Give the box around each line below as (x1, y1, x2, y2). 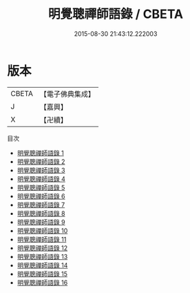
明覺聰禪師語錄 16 (17, 278, 68, 287)
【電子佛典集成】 (39, 89, 95, 99)
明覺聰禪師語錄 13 (17, 252, 68, 261)
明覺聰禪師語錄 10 (17, 226, 68, 235)
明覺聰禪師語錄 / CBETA (47, 6, 184, 22)
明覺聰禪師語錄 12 (17, 243, 67, 252)
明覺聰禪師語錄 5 (17, 183, 65, 191)
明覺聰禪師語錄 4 (17, 174, 65, 183)
